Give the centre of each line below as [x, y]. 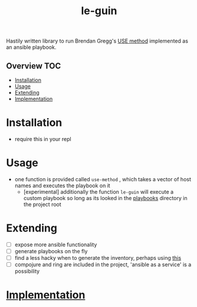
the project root [42, 204]
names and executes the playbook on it [62, 185]
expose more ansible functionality [56, 244]
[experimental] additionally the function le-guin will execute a [98, 192]
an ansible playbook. [31, 47]
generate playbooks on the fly [51, 251]
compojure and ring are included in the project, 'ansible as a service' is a [103, 264]
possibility [27, 271]
